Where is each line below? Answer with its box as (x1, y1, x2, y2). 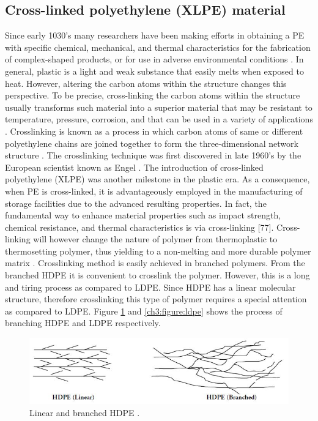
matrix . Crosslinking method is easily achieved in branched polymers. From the (5, 256, 305, 269)
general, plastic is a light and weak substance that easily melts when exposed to (5, 64, 304, 77)
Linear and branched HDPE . (29, 406, 140, 419)
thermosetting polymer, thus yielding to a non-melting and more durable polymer (5, 244, 311, 257)
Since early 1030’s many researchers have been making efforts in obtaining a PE (5, 29, 305, 42)
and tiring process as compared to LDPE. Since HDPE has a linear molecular (5, 280, 296, 293)
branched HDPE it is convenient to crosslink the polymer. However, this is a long (5, 269, 310, 281)
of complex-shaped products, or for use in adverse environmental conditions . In (5, 53, 304, 65)
